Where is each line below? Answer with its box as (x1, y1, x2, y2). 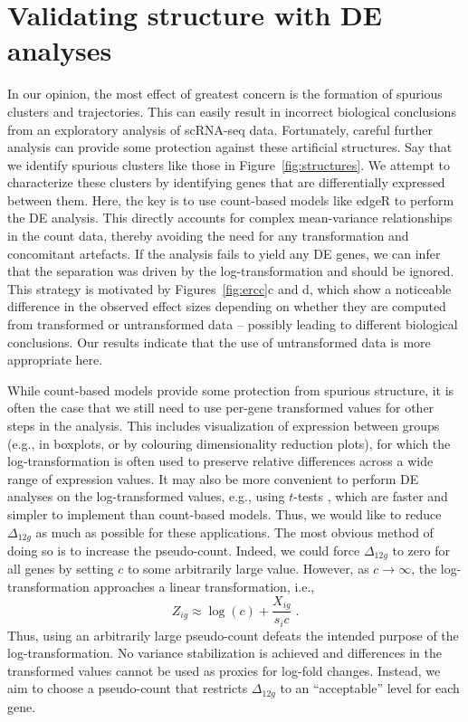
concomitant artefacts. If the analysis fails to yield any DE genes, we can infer (7, 243, 441, 262)
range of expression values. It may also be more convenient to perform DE (7, 469, 419, 488)
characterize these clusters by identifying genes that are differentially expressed (7, 173, 445, 192)
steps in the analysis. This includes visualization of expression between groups (7, 416, 440, 434)
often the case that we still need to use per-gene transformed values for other (7, 398, 435, 417)
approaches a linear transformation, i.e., (93, 577, 315, 596)
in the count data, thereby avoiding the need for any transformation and (7, 226, 409, 245)
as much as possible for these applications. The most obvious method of (35, 522, 434, 541)
